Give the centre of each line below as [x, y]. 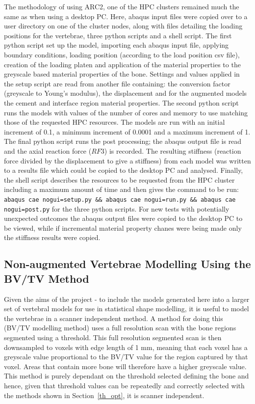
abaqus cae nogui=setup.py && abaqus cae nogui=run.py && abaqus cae [120, 200]
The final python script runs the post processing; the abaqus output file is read [123, 141]
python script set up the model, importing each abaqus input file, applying [116, 45]
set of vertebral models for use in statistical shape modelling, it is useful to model [127, 309]
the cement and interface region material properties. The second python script [121, 102]
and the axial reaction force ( [48, 150]
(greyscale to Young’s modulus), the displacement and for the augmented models [126, 93]
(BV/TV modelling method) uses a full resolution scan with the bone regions [120, 328]
